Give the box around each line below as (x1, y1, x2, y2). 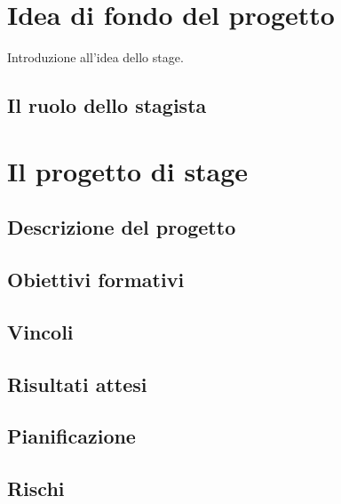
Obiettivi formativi (7, 266, 185, 293)
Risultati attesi (7, 370, 147, 397)
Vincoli (7, 317, 74, 345)
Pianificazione (7, 422, 136, 450)
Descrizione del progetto (7, 213, 236, 241)
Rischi (7, 475, 65, 502)
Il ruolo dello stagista (7, 92, 207, 119)
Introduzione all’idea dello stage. (7, 48, 184, 67)
